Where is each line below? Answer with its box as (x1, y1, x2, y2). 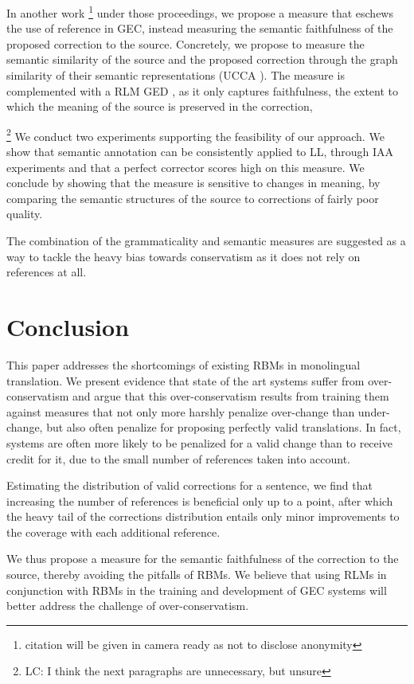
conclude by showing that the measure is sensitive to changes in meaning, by (6, 174, 381, 191)
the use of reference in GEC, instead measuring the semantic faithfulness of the (6, 20, 393, 37)
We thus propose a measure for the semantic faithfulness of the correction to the (6, 550, 399, 567)
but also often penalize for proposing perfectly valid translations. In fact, (46, 419, 401, 436)
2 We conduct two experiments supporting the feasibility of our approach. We (6, 125, 385, 144)
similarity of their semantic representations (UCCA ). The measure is (6, 67, 345, 84)
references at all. (6, 264, 87, 280)
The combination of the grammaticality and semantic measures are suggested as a (6, 233, 406, 249)
